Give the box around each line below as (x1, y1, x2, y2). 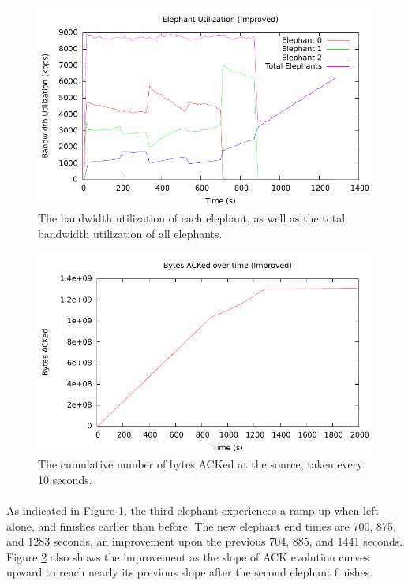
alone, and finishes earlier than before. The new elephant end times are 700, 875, (6, 517, 396, 534)
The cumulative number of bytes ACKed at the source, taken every (38, 456, 363, 472)
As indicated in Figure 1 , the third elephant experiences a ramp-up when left (6, 501, 379, 518)
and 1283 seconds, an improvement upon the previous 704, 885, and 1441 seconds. (6, 533, 403, 550)
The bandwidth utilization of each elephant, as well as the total (38, 209, 346, 225)
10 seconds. (38, 471, 92, 487)
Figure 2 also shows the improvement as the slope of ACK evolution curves (6, 548, 369, 565)
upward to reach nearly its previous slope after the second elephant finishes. (6, 564, 373, 580)
